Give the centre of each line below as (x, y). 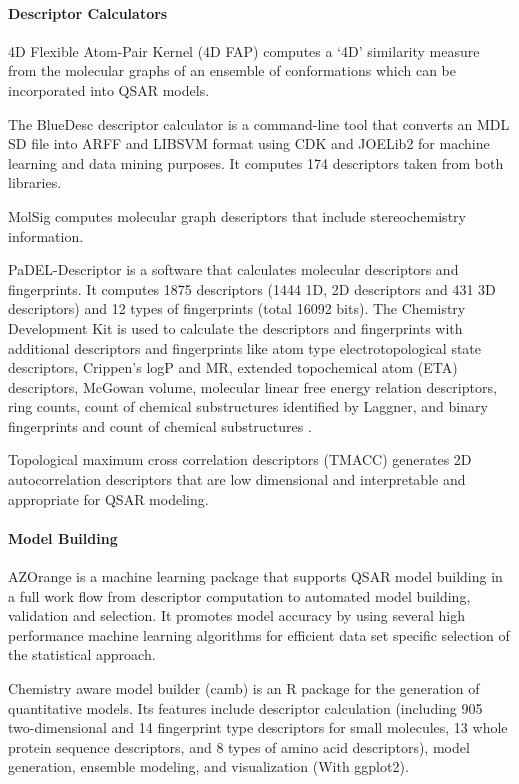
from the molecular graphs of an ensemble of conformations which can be (232, 70)
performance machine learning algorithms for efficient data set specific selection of (259, 634)
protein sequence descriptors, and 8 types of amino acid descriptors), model (239, 746)
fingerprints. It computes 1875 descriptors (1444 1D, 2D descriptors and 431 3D (252, 288)
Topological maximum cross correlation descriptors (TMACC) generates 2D (240, 459)
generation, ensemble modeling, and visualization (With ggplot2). (208, 766)
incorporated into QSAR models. (109, 89)
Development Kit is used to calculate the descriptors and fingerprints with (235, 327)
